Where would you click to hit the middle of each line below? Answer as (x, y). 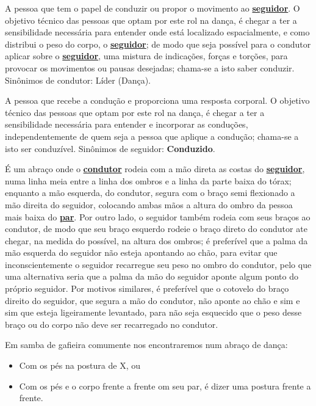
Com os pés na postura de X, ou (80, 365)
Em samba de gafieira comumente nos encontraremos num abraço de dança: (146, 345)
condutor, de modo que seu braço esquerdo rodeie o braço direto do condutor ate (156, 229)
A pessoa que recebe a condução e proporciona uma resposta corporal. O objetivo (157, 100)
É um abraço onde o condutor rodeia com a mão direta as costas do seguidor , (155, 169)
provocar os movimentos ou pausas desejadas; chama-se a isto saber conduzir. (150, 67)
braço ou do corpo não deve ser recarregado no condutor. (112, 324)
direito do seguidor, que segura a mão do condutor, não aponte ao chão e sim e (153, 300)
